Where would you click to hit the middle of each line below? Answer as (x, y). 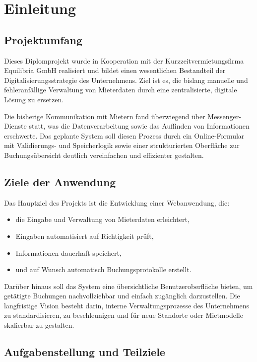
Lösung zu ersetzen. (34, 99)
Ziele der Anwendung (60, 181)
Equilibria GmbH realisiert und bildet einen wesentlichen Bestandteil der (115, 70)
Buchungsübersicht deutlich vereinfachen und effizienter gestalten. (104, 155)
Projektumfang (43, 39)
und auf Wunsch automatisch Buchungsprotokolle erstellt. (103, 269)
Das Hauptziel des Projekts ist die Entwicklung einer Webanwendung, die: (117, 202)
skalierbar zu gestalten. (39, 325)
